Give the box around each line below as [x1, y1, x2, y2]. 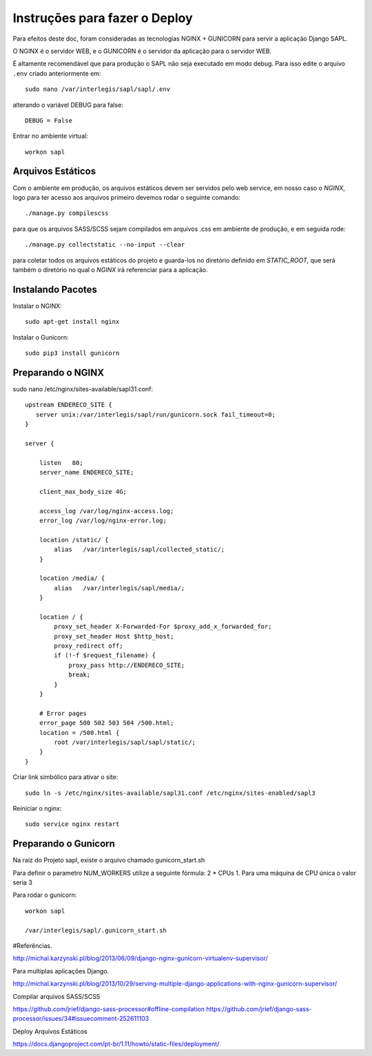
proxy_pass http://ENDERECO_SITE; [68, 661, 185, 669]
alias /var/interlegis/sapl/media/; [54, 584, 185, 592]
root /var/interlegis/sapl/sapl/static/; [54, 738, 196, 746]
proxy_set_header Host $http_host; [54, 632, 174, 640]
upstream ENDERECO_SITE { [25, 401, 113, 409]
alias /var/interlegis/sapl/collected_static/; [54, 546, 225, 554]
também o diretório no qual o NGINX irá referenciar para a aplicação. [12, 265, 208, 273]
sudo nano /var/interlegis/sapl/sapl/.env [25, 85, 171, 93]
